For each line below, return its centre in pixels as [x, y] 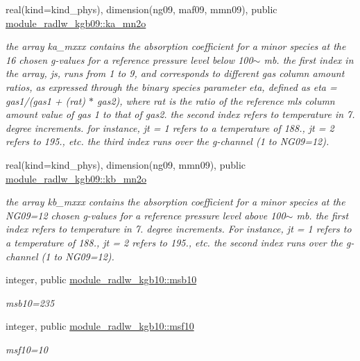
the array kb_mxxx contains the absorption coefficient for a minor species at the [175, 202]
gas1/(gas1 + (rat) [46, 100]
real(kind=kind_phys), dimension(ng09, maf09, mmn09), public [142, 9]
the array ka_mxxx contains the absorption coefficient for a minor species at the [176, 46]
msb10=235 [30, 302]
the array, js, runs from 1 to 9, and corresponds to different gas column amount [175, 73]
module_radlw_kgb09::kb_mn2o [76, 178]
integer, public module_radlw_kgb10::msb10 [101, 279]
